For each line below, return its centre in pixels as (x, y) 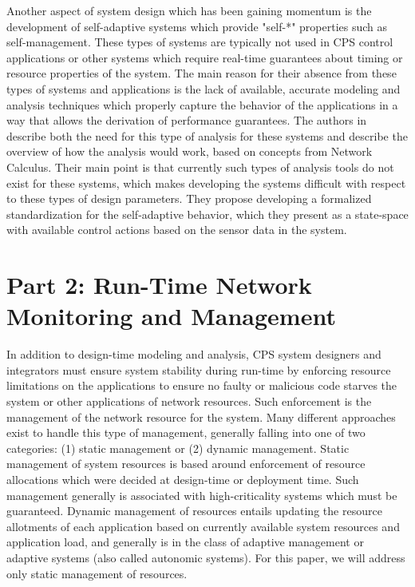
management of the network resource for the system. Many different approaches (201, 416)
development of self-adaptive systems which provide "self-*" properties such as (197, 26)
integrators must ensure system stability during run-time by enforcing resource (199, 369)
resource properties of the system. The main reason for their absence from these (202, 73)
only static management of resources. (97, 573)
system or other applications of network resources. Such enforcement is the (189, 401)
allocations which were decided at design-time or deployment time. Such (183, 479)
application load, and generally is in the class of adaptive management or (185, 542)
